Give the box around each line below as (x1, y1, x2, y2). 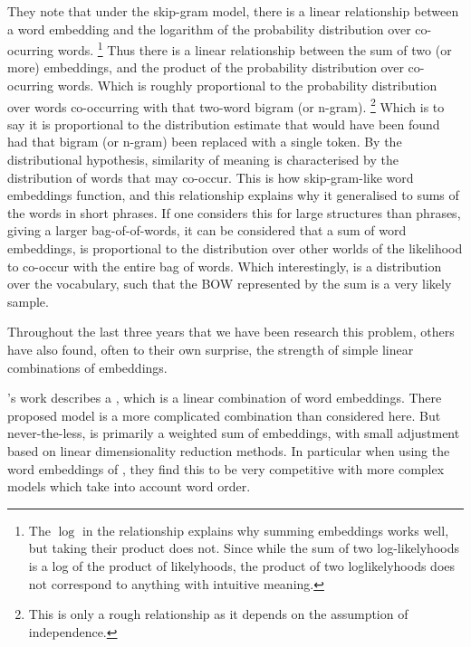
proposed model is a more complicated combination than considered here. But (7, 405, 441, 424)
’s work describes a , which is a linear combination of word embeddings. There (7, 388, 442, 407)
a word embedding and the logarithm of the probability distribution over (7, 19, 411, 38)
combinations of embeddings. (7, 357, 168, 376)
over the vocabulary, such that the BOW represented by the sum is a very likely (7, 274, 452, 293)
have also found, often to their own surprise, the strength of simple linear (7, 340, 414, 358)
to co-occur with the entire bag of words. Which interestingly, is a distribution (7, 256, 442, 275)
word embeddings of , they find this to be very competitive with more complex (7, 459, 445, 478)
